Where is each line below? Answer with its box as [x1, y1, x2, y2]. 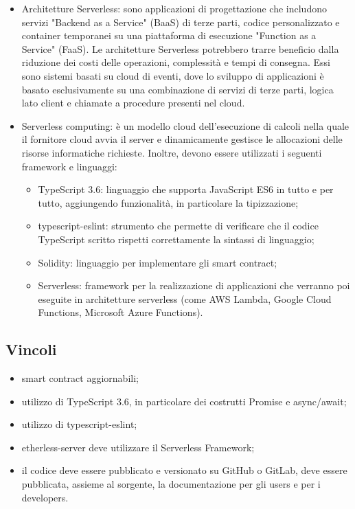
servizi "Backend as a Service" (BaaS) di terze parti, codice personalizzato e [21, 14, 340, 29]
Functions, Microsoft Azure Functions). [38, 305, 203, 319]
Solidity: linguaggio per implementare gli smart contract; [38, 255, 277, 269]
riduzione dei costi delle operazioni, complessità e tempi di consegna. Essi [21, 55, 330, 69]
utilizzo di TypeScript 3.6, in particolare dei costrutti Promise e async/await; [21, 394, 347, 408]
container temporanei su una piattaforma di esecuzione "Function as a [21, 28, 317, 43]
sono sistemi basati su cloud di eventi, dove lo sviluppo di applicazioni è [21, 68, 324, 82]
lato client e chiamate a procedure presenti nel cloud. [21, 95, 245, 110]
